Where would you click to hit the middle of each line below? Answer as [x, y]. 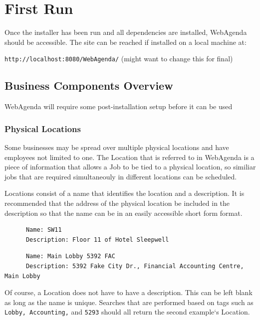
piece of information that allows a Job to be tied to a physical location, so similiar [130, 167]
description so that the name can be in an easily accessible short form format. [124, 213]
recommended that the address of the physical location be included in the [117, 203]
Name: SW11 [44, 230]
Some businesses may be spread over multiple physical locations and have [117, 147]
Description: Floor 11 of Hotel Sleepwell [97, 240]
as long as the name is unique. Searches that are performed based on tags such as [129, 302]
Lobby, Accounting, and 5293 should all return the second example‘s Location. [127, 312]
